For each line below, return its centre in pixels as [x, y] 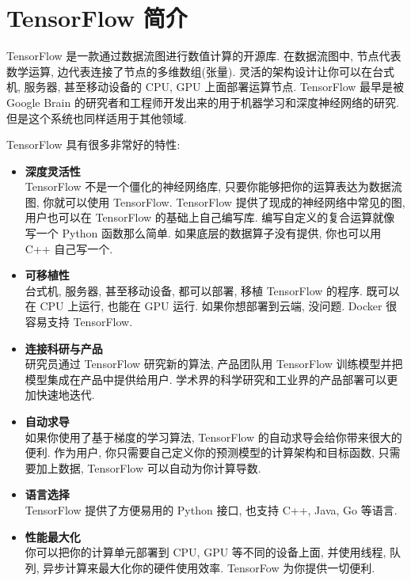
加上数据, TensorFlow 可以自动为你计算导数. [148, 467]
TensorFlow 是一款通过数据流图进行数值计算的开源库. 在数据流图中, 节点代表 [204, 56]
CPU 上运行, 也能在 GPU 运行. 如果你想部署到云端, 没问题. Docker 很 [219, 306]
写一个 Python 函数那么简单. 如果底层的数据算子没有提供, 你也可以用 [203, 233]
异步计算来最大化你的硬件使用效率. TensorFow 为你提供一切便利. [209, 567]
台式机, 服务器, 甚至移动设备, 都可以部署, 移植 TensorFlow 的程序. [194, 290]
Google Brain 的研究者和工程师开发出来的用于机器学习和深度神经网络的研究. [203, 102]
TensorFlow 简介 [97, 18]
